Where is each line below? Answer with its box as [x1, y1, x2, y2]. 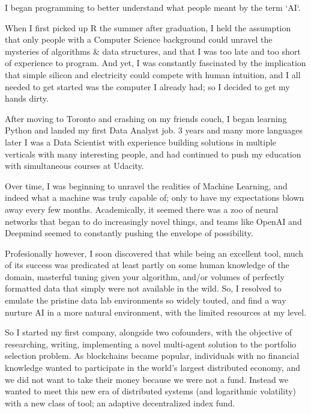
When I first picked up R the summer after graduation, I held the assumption [5, 21, 291, 34]
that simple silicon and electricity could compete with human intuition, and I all [5, 68, 301, 81]
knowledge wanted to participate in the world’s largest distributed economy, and [5, 361, 300, 374]
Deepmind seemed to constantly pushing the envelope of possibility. [5, 227, 253, 239]
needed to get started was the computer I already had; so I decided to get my [5, 80, 290, 93]
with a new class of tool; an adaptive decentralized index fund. [5, 396, 235, 409]
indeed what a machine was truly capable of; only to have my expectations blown [5, 191, 304, 204]
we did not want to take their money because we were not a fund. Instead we [5, 373, 289, 385]
